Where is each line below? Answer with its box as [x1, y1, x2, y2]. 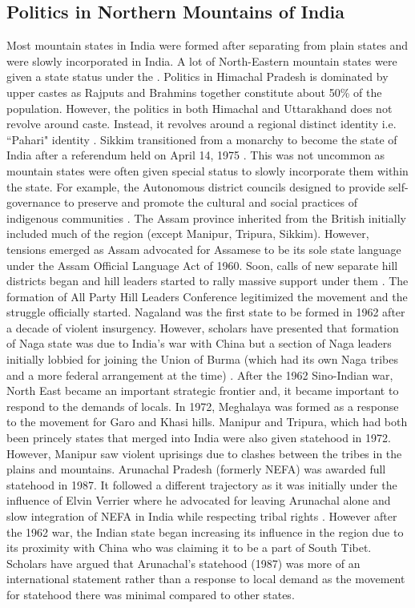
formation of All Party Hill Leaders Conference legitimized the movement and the [6, 288, 408, 304]
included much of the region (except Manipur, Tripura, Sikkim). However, [6, 225, 369, 242]
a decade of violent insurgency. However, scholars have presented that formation [6, 319, 399, 336]
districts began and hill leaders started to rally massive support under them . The [6, 272, 409, 289]
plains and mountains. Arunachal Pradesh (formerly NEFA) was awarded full [6, 461, 386, 477]
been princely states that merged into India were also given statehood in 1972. [6, 429, 391, 446]
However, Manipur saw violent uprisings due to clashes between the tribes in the [6, 445, 402, 461]
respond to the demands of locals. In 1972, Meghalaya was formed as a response [6, 397, 399, 414]
